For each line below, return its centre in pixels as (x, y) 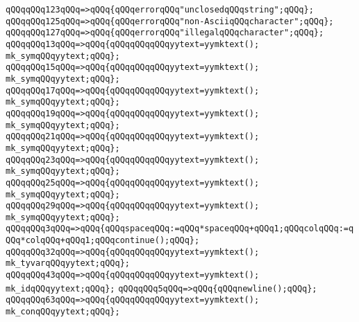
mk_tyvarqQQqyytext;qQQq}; (68, 263)
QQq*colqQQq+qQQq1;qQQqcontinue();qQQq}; (103, 241)
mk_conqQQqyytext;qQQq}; (63, 312)
